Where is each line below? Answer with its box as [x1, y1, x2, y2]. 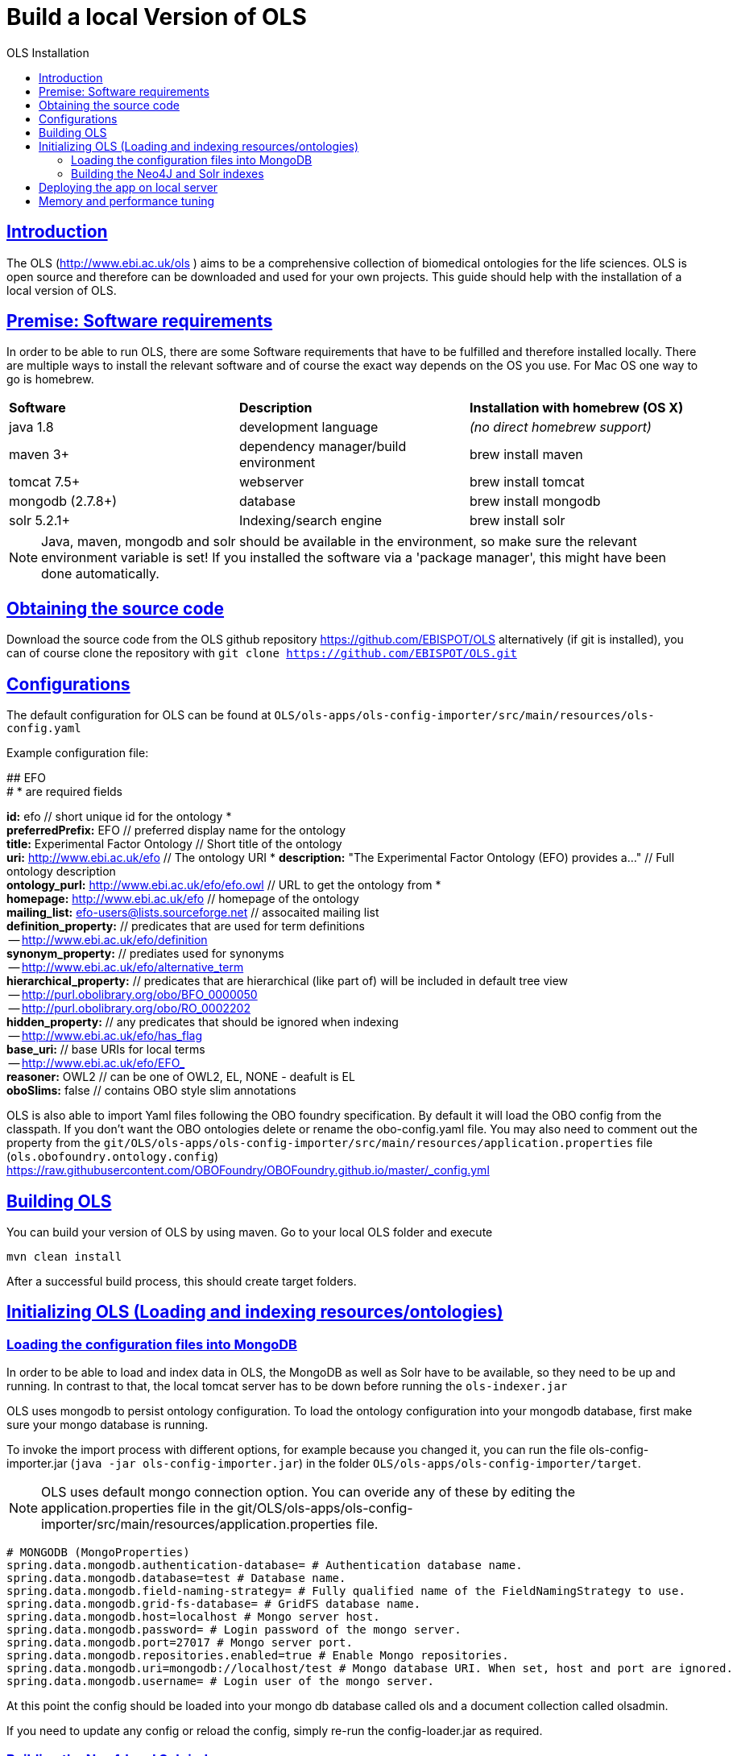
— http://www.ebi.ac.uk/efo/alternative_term [8, 960, 244, 975]
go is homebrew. [6, 372, 94, 387]
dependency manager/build [238, 438, 407, 455]
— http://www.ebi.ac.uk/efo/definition [8, 933, 208, 947]
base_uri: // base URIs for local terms [6, 1042, 205, 1057]
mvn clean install [6, 1249, 122, 1263]
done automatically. [41, 565, 159, 582]
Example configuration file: [6, 746, 149, 760]
